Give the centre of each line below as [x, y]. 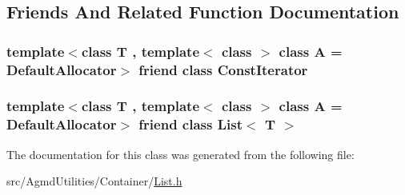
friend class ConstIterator [223, 69]
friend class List [190, 124]
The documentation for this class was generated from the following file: [180, 154]
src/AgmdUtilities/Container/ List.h [94, 181]
